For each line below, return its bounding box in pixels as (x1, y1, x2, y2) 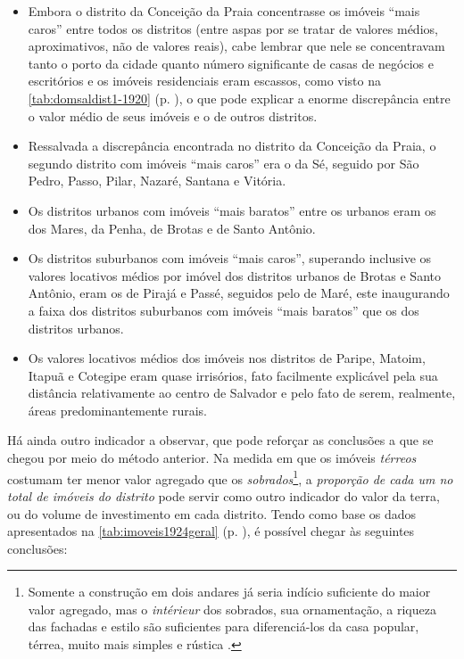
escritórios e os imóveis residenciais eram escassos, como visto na (28, 71, 382, 90)
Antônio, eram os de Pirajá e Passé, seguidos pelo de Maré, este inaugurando (28, 284, 450, 302)
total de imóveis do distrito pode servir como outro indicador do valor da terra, (7, 486, 440, 505)
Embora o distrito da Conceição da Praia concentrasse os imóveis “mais (28, 2, 420, 20)
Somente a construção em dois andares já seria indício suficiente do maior (28, 582, 431, 601)
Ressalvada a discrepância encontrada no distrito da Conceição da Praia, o (28, 136, 436, 155)
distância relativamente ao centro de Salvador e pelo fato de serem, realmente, (28, 383, 456, 402)
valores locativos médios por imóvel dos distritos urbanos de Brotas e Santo (28, 266, 441, 284)
